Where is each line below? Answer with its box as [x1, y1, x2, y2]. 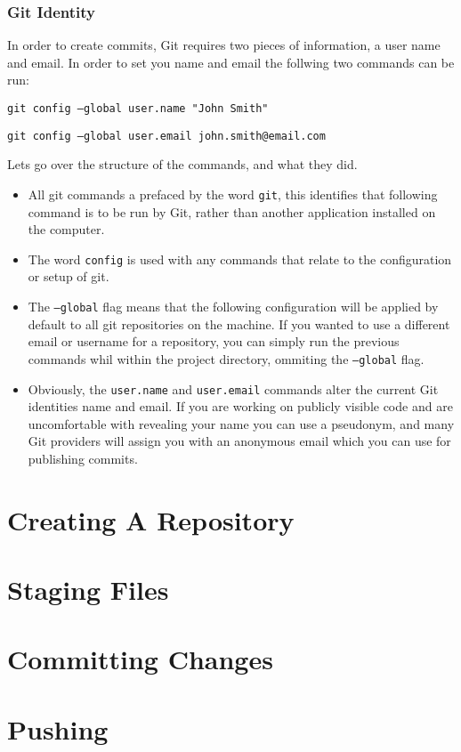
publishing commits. [28, 449, 138, 467]
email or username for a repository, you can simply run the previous [28, 332, 400, 351]
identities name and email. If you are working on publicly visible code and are [28, 397, 453, 416]
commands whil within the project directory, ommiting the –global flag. [28, 349, 425, 368]
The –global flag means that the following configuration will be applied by [28, 297, 439, 315]
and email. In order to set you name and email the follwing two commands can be [7, 53, 455, 71]
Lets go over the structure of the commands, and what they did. [7, 155, 358, 174]
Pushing [7, 710, 109, 747]
